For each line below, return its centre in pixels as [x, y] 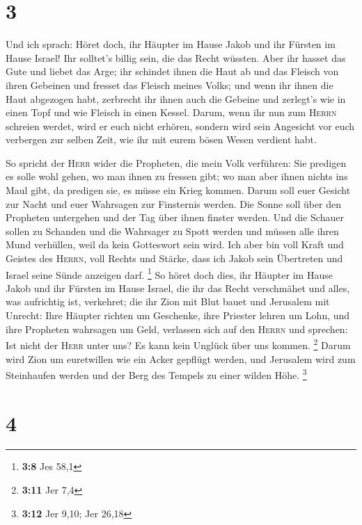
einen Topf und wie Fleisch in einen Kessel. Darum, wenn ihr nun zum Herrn [171, 112]
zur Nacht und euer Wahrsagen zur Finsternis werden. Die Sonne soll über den [174, 203]
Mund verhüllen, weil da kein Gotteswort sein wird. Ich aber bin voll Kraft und [175, 244]
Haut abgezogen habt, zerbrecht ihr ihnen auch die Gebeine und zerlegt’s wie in [176, 98]
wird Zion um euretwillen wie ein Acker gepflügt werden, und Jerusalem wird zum [181, 358]
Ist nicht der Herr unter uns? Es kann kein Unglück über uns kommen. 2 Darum [178, 344]
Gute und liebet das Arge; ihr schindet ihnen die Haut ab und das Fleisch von [172, 71]
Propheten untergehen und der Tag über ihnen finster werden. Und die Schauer [175, 217]
